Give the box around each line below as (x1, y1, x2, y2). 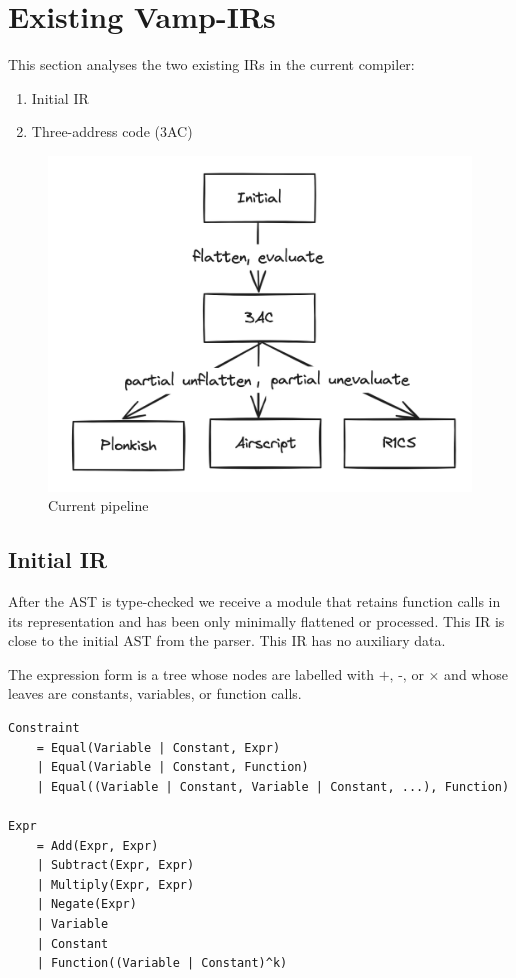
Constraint (8, 721, 80, 736)
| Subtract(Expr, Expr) (36, 858, 195, 873)
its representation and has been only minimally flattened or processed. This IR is (8, 610, 505, 631)
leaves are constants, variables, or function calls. (8, 683, 302, 704)
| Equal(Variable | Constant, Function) (36, 760, 309, 775)
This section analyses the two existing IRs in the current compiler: (8, 54, 415, 75)
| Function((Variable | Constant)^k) (36, 956, 288, 971)
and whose (444, 663, 508, 684)
